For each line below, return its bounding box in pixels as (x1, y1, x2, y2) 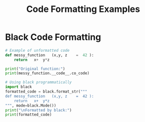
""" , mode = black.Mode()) (5, 103, 56, 108)
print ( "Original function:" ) (5, 66, 65, 71)
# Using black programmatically (5, 80, 72, 85)
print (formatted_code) (5, 112, 52, 118)
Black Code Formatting (5, 31, 101, 43)
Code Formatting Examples (26, 3, 140, 15)
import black (5, 85, 32, 90)
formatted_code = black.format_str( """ (5, 89, 88, 94)
